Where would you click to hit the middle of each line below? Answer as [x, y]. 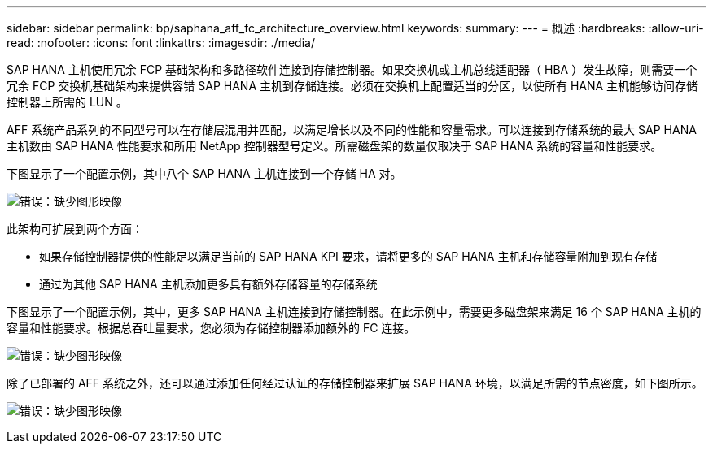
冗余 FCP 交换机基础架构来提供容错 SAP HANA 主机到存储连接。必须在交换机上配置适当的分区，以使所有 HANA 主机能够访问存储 [352, 86]
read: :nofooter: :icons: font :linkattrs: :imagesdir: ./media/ [161, 43]
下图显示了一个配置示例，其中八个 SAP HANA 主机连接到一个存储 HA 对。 [204, 173]
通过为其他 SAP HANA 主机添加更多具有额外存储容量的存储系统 [208, 284]
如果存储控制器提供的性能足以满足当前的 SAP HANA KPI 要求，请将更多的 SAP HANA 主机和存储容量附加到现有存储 [348, 256]
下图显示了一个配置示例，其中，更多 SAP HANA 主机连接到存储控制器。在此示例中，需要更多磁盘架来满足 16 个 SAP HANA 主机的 [354, 312]
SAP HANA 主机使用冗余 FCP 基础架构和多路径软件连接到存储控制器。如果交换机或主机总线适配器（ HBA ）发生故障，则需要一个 [352, 69]
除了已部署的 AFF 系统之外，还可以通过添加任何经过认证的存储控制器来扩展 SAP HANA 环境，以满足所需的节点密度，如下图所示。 [355, 383]
